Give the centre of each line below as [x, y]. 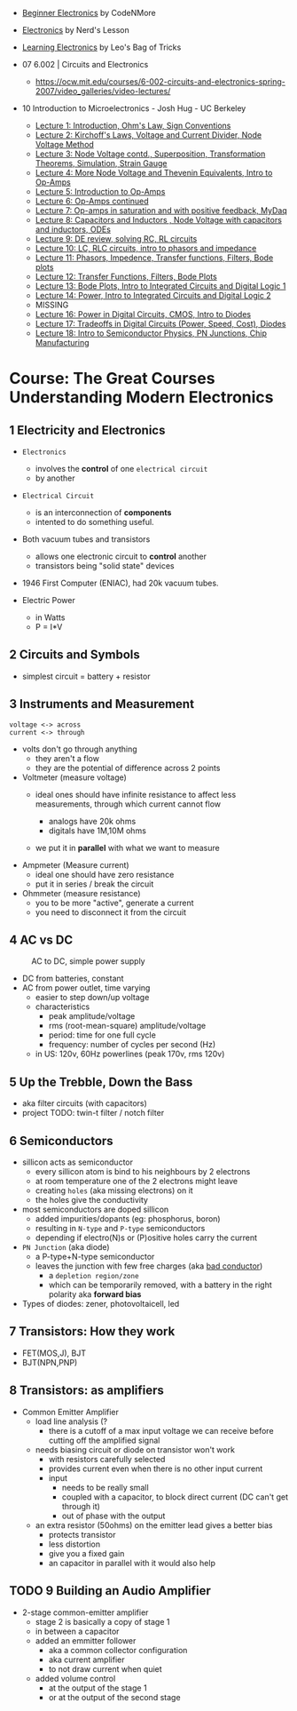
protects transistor [82, 1534]
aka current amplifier [86, 1659]
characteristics [63, 1007]
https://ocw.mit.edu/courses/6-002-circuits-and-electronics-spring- [160, 82]
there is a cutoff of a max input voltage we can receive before [161, 1430]
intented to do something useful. [94, 522]
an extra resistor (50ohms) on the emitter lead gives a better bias [154, 1525]
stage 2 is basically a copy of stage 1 [102, 1621]
